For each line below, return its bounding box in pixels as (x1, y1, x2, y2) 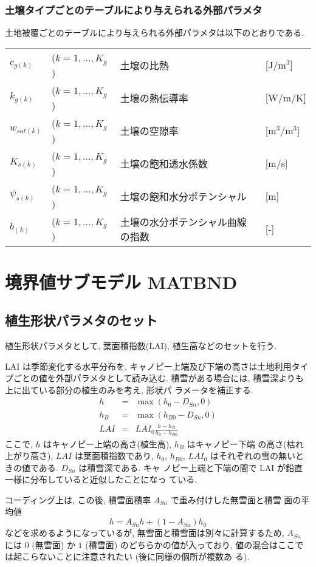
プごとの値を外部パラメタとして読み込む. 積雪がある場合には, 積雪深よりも (5, 372, 304, 384)
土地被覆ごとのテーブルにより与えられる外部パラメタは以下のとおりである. (5, 26, 304, 39)
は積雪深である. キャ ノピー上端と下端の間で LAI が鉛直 (78, 461, 303, 474)
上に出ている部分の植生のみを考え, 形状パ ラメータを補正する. (5, 383, 253, 396)
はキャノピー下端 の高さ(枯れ (187, 437, 304, 450)
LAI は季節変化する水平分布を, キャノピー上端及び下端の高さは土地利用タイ (5, 359, 309, 372)
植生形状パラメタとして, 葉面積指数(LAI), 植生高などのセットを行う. (5, 339, 277, 352)
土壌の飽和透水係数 (120, 156, 208, 171)
